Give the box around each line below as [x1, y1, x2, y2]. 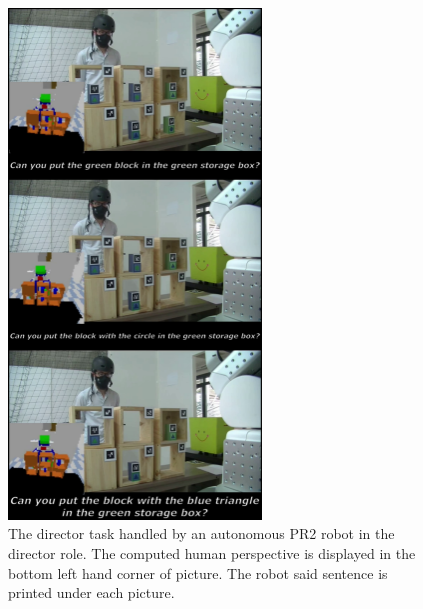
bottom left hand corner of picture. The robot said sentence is [8, 562, 388, 583]
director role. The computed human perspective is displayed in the [8, 542, 416, 563]
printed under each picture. [8, 582, 175, 603]
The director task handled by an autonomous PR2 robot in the [8, 523, 395, 544]
